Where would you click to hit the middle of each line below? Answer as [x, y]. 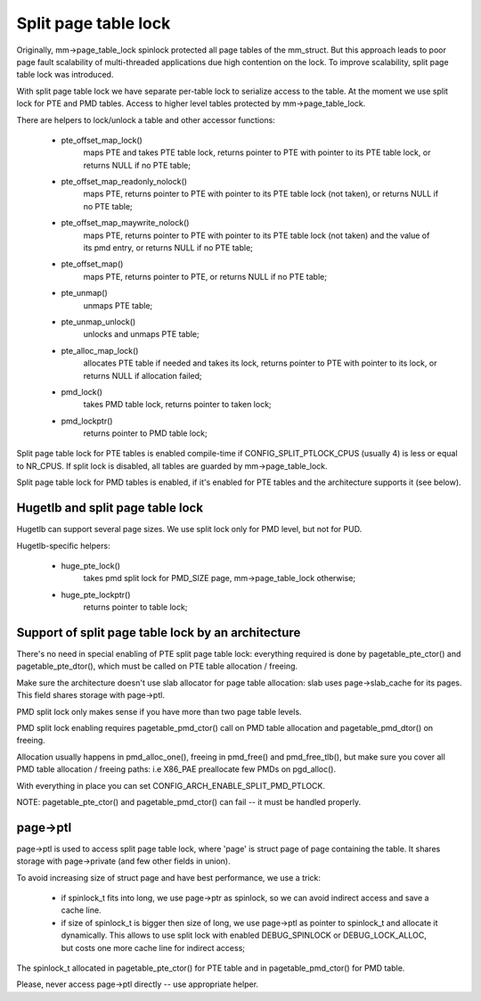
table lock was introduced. [65, 75]
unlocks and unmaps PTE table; [141, 334]
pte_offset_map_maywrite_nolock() [125, 223]
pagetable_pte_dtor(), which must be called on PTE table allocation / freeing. [157, 666]
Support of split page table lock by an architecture [159, 632]
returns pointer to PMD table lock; [146, 433]
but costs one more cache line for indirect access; [153, 948]
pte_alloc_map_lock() [100, 350]
